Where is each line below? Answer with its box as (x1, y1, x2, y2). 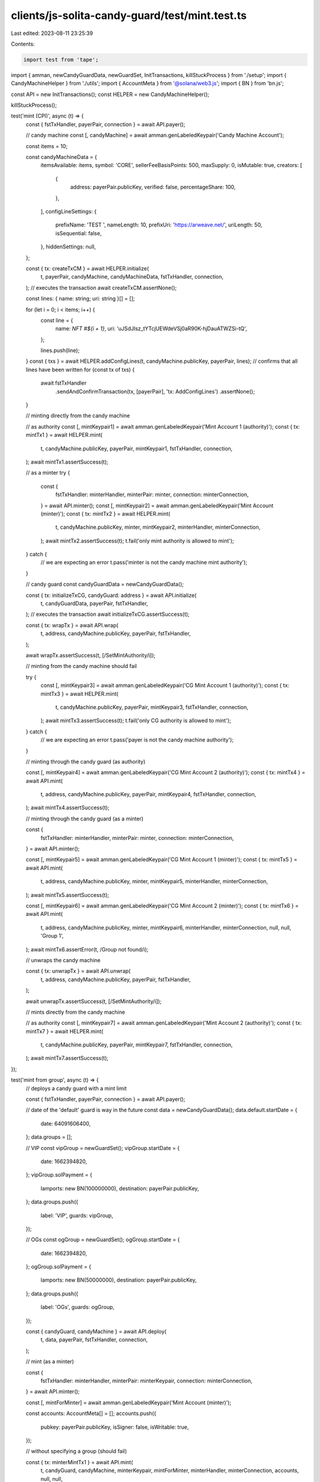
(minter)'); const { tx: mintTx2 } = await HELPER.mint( (40, 510, 171, 517)
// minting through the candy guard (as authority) (25, 758, 146, 765)
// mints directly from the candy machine (25, 1008, 126, 1015)
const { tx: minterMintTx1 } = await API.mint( (25, 1458, 133, 1465)
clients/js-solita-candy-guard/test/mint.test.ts (11, 9, 247, 22)
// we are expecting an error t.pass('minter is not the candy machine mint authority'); (40, 559, 248, 566)
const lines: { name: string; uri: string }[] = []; (25, 295, 135, 302)
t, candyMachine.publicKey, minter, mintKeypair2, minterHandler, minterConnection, (55, 523, 261, 531)
